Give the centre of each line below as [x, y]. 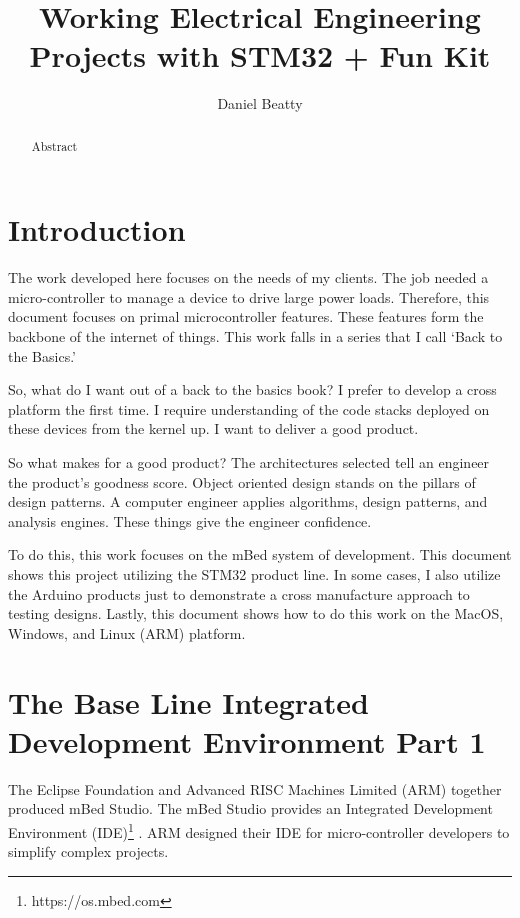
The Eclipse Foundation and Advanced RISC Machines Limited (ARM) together [255, 788]
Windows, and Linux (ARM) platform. [127, 632]
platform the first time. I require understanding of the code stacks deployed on [249, 408]
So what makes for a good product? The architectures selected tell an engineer [249, 462]
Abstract [54, 145]
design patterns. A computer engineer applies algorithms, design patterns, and [248, 501]
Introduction [97, 229]
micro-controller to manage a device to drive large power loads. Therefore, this [249, 296]
